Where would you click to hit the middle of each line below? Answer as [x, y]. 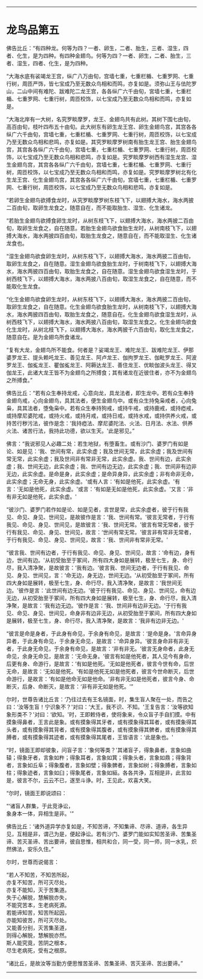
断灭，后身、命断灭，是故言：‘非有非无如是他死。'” [70, 686]
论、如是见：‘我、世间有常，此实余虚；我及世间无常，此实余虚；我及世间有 [100, 451]
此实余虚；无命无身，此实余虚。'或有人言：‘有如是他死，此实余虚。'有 [93, 481]
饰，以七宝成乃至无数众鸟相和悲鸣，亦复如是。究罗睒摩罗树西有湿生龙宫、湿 [101, 157]
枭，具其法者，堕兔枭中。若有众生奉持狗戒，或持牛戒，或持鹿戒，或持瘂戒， [101, 408]
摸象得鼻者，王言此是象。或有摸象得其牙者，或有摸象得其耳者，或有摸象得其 [101, 722]
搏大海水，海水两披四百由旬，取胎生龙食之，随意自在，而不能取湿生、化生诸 [101, 235]
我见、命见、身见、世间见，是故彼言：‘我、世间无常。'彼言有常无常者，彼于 [100, 525]
